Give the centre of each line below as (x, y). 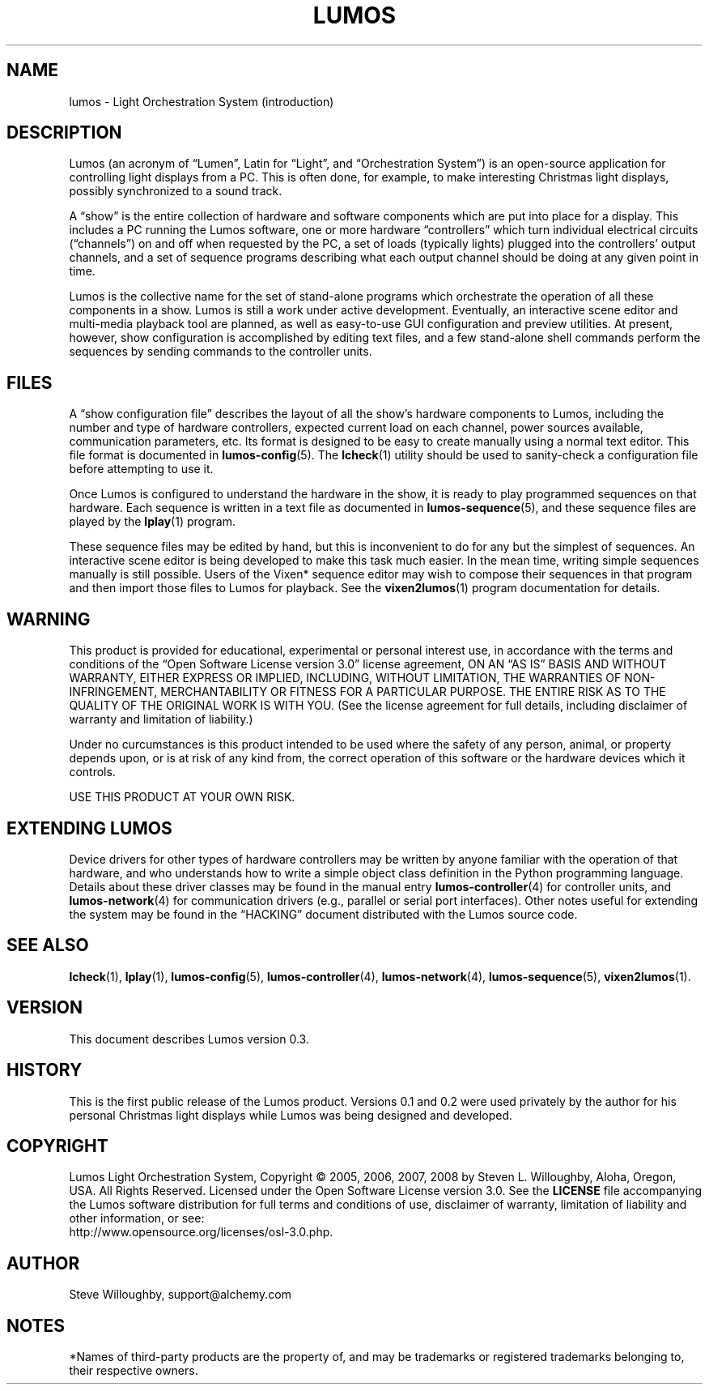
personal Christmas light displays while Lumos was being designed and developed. (291, 1115)
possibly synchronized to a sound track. (176, 191)
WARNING (49, 619)
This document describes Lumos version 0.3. (189, 1039)
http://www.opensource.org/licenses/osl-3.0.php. (201, 1232)
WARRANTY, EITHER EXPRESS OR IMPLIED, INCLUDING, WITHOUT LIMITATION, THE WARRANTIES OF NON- (362, 678)
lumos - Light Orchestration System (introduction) (202, 101)
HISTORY (45, 1070)
